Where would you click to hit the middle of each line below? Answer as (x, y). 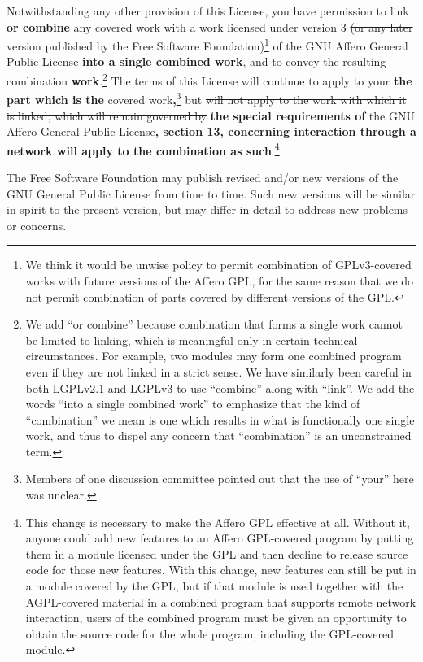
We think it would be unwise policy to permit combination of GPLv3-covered (218, 265)
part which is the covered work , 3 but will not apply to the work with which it (207, 98)
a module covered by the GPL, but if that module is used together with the (214, 586)
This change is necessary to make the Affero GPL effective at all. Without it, (218, 522)
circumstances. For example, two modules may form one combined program (214, 356)
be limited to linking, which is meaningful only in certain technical (192, 340)
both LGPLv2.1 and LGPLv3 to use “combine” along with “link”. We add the (220, 388)
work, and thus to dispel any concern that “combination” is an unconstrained (218, 436)
